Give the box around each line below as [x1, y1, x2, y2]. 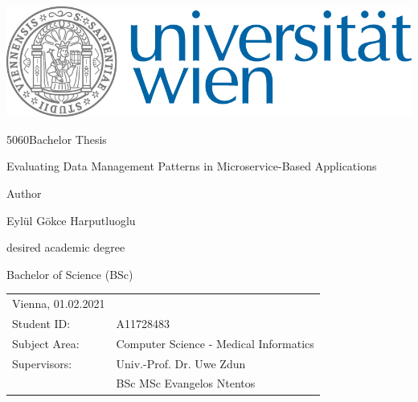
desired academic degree [6, 239, 125, 256]
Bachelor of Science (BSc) [6, 265, 133, 282]
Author [6, 184, 42, 201]
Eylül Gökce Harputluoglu [6, 211, 136, 228]
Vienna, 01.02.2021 [12, 295, 105, 312]
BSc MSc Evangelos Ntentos [116, 375, 256, 392]
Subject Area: [12, 334, 80, 351]
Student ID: [12, 314, 71, 331]
